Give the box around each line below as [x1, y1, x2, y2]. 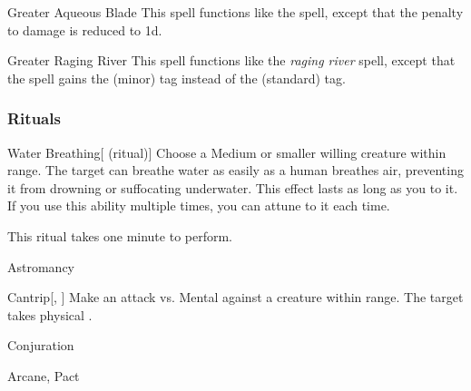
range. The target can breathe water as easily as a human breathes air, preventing [7, 161, 464, 180]
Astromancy [7, 257, 75, 276]
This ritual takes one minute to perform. [7, 226, 232, 245]
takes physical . [7, 305, 93, 324]
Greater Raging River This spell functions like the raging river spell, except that [7, 51, 456, 70]
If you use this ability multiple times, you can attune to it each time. [7, 196, 390, 215]
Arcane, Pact [7, 366, 80, 385]
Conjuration [7, 336, 74, 355]
